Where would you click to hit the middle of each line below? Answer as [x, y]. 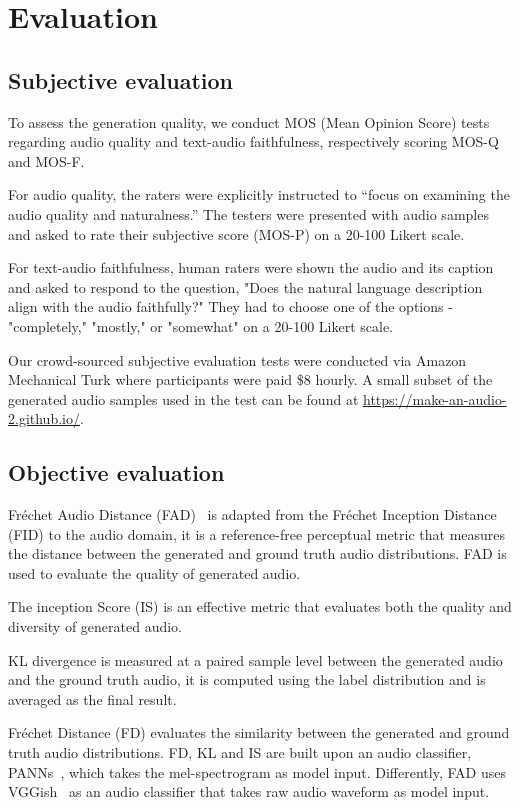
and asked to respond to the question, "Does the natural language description [245, 286]
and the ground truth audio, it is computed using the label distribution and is [247, 679]
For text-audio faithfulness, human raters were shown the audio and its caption [251, 267]
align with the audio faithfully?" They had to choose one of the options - [230, 306]
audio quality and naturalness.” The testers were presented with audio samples [248, 213]
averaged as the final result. [92, 698]
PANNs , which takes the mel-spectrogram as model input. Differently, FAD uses [257, 771]
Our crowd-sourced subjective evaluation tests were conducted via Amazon [237, 359]
